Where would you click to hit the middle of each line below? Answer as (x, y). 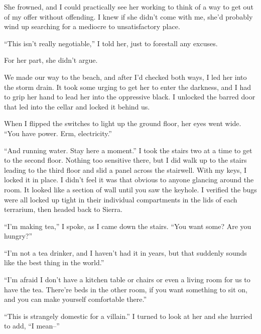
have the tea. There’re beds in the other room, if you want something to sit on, (126, 289)
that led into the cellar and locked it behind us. (77, 106)
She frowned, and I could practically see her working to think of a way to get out (129, 7)
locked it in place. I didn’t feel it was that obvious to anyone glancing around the (129, 180)
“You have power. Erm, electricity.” (58, 133)
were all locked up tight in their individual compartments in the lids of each (121, 199)
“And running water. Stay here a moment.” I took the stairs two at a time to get (128, 150)
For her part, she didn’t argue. (51, 60)
